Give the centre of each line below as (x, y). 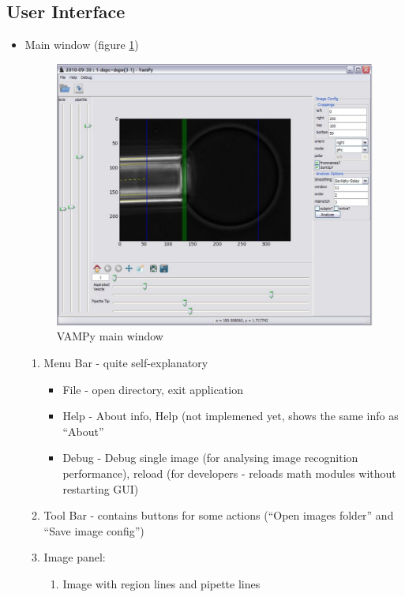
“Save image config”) (94, 530)
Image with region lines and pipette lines (161, 583)
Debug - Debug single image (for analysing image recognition (210, 458)
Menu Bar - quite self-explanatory (126, 362)
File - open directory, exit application (153, 389)
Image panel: (75, 557)
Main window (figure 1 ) (82, 45)
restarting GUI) (101, 488)
